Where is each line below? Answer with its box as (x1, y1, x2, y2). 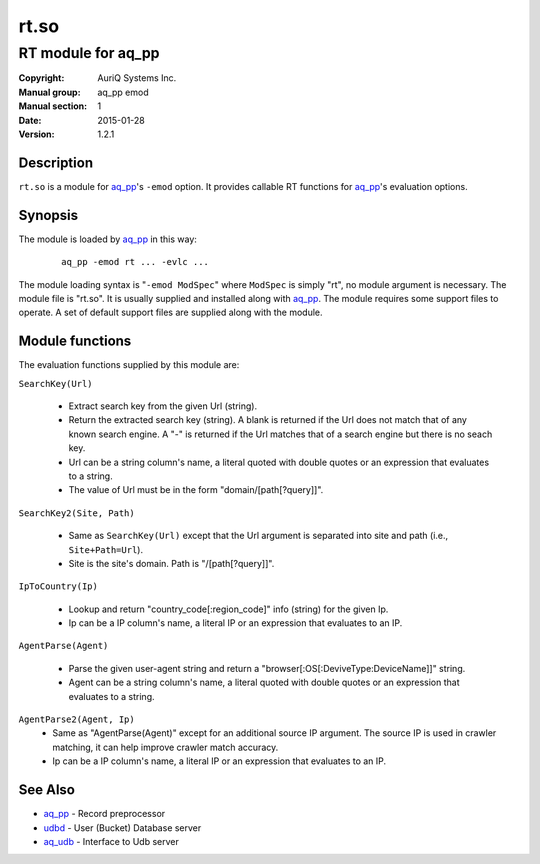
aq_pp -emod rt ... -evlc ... (61, 256, 210, 268)
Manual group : (18, 86, 81, 98)
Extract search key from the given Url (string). (68, 400, 258, 412)
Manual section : (18, 100, 88, 112)
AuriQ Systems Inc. (97, 72, 177, 84)
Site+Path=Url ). (68, 543, 144, 555)
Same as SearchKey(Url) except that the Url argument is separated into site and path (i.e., (68, 530, 449, 542)
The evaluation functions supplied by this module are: (18, 359, 240, 371)
